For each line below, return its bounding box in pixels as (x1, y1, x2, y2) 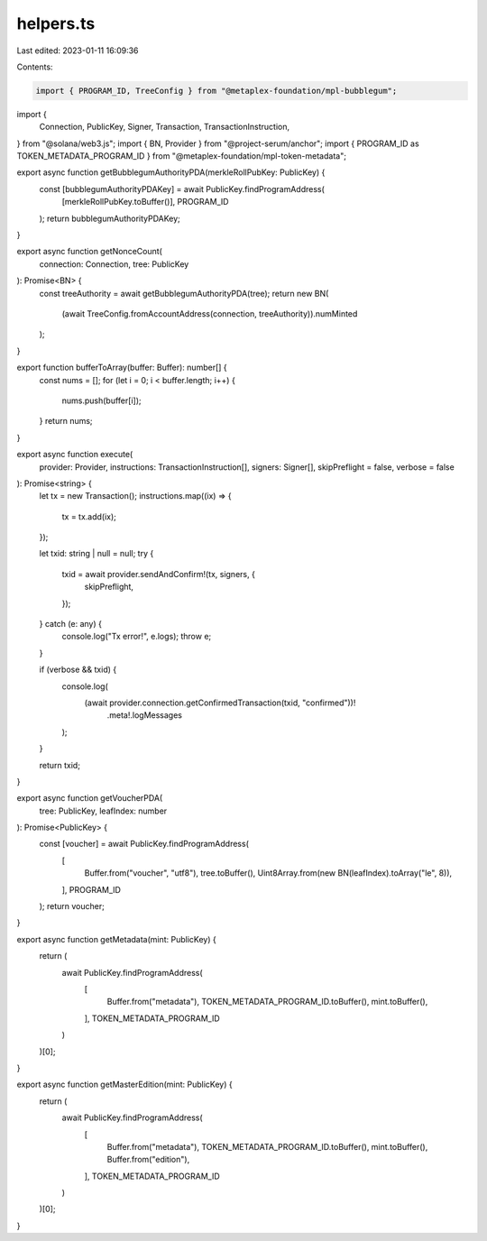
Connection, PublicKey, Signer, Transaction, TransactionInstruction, (39, 122, 290, 133)
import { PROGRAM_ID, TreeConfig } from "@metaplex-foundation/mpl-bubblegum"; (35, 86, 398, 96)
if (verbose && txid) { (39, 664, 117, 676)
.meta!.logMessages (106, 710, 182, 721)
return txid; (39, 759, 81, 770)
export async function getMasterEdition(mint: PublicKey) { (16, 1079, 234, 1090)
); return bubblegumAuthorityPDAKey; (39, 213, 180, 224)
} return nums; (39, 416, 94, 427)
